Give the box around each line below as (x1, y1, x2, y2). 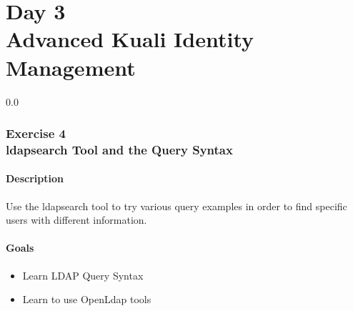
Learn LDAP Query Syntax (22, 267, 144, 282)
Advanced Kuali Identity (6, 24, 254, 54)
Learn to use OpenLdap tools (22, 292, 151, 307)
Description (6, 171, 64, 186)
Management (6, 52, 136, 82)
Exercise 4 (6, 124, 66, 142)
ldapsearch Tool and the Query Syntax (6, 140, 233, 158)
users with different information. (6, 212, 147, 227)
